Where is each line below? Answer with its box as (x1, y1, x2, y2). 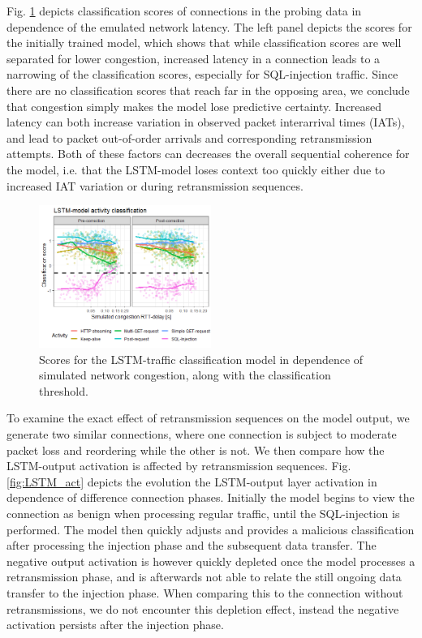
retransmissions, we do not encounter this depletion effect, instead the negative (6, 600, 399, 617)
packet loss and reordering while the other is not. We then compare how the (6, 441, 385, 458)
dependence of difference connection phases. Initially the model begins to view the (6, 489, 415, 506)
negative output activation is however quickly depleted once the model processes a (6, 552, 416, 569)
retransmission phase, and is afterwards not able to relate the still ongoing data (6, 568, 402, 585)
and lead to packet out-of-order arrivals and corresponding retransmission (6, 129, 372, 146)
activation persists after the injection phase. (6, 616, 224, 633)
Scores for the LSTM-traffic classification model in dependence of (39, 350, 364, 367)
